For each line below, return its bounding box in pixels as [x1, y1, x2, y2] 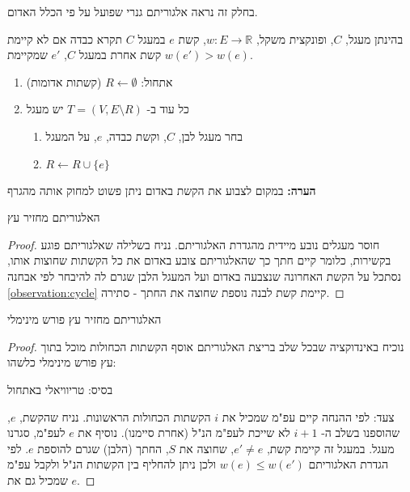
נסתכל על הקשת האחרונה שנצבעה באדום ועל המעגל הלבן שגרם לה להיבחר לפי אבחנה [7, 267, 401, 284]
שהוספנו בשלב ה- [321, 424, 400, 441]
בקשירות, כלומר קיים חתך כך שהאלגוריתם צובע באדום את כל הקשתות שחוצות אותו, [7, 252, 391, 269]
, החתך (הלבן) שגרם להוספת [37, 439, 169, 456]
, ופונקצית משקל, [256, 30, 334, 47]
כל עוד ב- [146, 100, 189, 117]
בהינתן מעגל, [345, 30, 404, 47]
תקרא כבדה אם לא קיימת [7, 30, 123, 47]
